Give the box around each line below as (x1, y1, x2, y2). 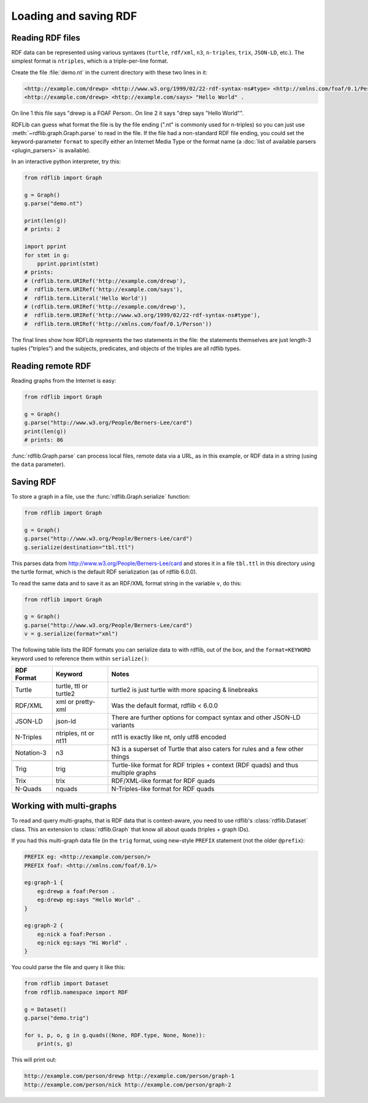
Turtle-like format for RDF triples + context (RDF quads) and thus (111, 760, 299, 769)
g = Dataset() (24, 1006, 67, 1013)
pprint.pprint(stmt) (37, 260, 99, 267)
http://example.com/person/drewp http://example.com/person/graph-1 (24, 1072, 235, 1080)
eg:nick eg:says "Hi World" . (37, 940, 128, 946)
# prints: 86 (24, 437, 64, 443)
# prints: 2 (24, 226, 61, 233)
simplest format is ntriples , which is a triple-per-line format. (11, 57, 169, 64)
